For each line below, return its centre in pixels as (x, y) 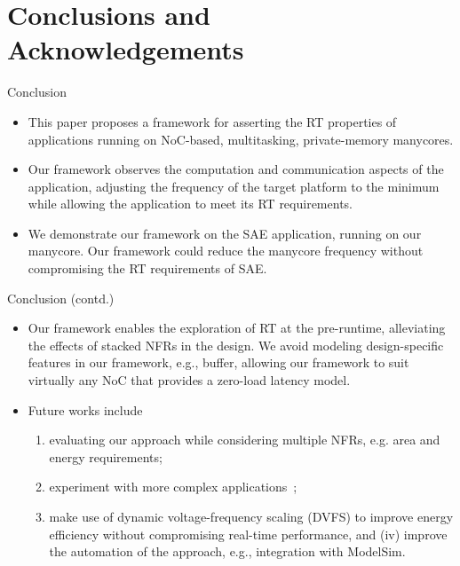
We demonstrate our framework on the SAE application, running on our (225, 233)
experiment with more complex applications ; (173, 487)
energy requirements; (106, 456)
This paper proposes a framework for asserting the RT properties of (212, 121)
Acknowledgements (126, 49)
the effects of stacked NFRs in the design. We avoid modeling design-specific (236, 345)
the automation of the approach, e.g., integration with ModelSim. (227, 551)
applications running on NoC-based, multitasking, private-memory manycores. (241, 139)
